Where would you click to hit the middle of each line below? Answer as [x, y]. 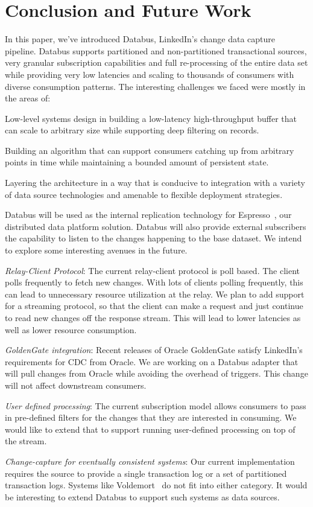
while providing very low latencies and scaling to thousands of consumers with [150, 74]
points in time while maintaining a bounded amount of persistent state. [137, 162]
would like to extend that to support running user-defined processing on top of [150, 429]
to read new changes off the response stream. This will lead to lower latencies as [153, 317]
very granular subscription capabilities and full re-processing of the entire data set [156, 62]
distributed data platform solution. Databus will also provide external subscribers [156, 226]
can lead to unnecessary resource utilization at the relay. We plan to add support [155, 294]
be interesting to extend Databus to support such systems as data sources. [142, 496]
